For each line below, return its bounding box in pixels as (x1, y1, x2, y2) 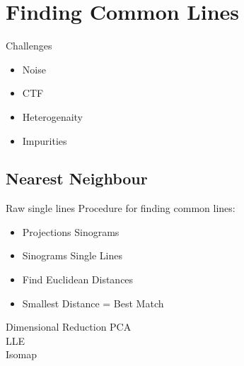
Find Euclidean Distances (22, 272, 134, 287)
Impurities (22, 133, 67, 148)
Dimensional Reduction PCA (6, 319, 132, 334)
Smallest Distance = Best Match (22, 295, 164, 310)
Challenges (6, 38, 52, 53)
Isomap (6, 347, 37, 362)
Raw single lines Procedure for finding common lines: (6, 201, 236, 216)
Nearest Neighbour (6, 167, 148, 189)
